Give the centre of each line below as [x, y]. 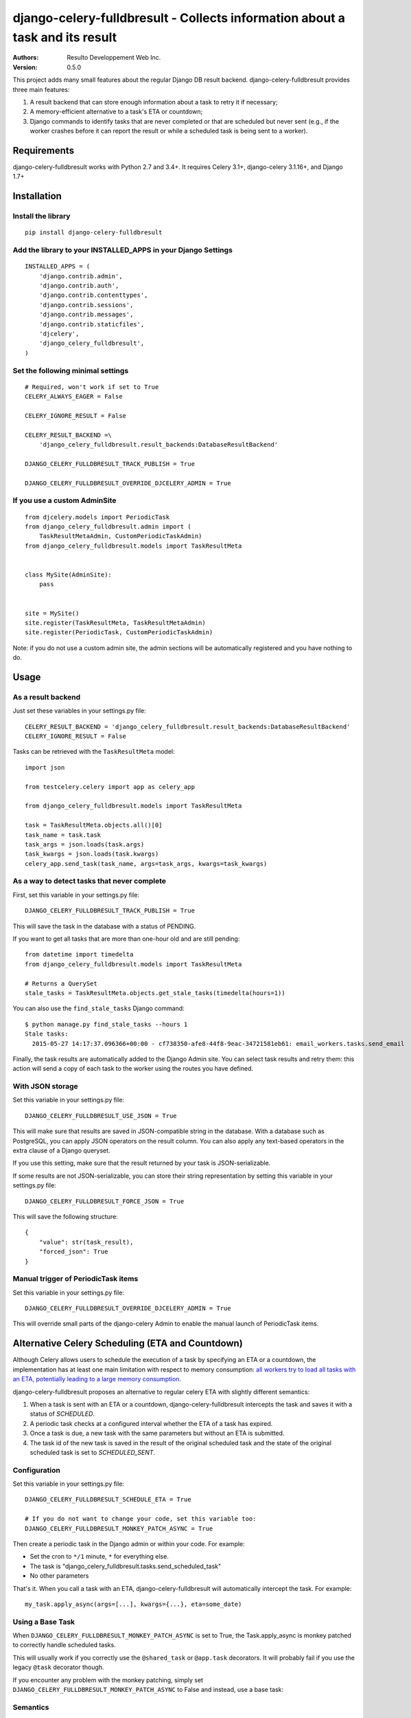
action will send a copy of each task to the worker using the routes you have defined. [133, 1069]
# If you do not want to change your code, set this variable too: [141, 1519]
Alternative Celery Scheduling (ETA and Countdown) [128, 1343]
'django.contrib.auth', [79, 286]
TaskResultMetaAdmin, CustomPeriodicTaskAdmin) [120, 536]
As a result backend [47, 697]
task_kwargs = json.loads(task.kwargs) [92, 854]
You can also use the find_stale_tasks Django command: [98, 1008]
